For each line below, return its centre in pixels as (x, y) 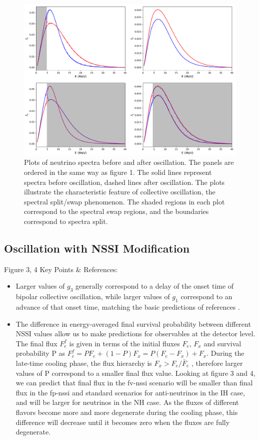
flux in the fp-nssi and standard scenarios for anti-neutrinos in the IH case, (130, 392)
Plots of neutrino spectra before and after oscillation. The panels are (129, 162)
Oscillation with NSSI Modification (97, 248)
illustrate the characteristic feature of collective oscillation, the (120, 192)
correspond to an (206, 296)
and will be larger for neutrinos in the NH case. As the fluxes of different (127, 402)
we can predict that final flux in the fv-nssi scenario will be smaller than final (134, 383)
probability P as (40, 353)
